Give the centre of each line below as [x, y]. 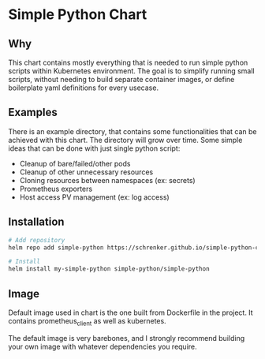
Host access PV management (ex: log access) [94, 197]
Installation [36, 222]
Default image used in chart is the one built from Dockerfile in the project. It [131, 312]
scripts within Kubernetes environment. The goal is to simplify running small [131, 71]
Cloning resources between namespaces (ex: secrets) [107, 180]
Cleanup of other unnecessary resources [86, 172]
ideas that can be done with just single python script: [94, 148]
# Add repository [37, 240]
